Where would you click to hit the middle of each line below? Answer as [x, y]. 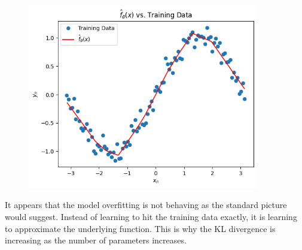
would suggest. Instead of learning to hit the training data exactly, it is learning [151, 216]
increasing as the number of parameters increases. [96, 240]
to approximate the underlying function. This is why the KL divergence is [140, 228]
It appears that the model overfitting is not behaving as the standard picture [146, 205]
